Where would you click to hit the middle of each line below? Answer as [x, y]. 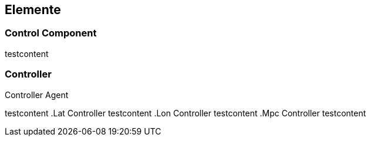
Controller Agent [37, 95]
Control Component [51, 33]
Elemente [33, 10]
